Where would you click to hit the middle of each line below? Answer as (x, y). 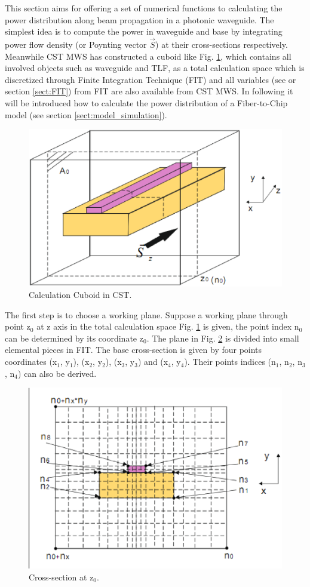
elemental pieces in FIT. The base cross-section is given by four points (133, 350)
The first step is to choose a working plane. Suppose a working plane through (146, 314)
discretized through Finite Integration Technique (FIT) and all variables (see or (151, 79)
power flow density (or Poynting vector (76, 44)
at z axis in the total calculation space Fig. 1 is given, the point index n (168, 326)
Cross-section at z (61, 577)
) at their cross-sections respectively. (222, 44)
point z (18, 326)
